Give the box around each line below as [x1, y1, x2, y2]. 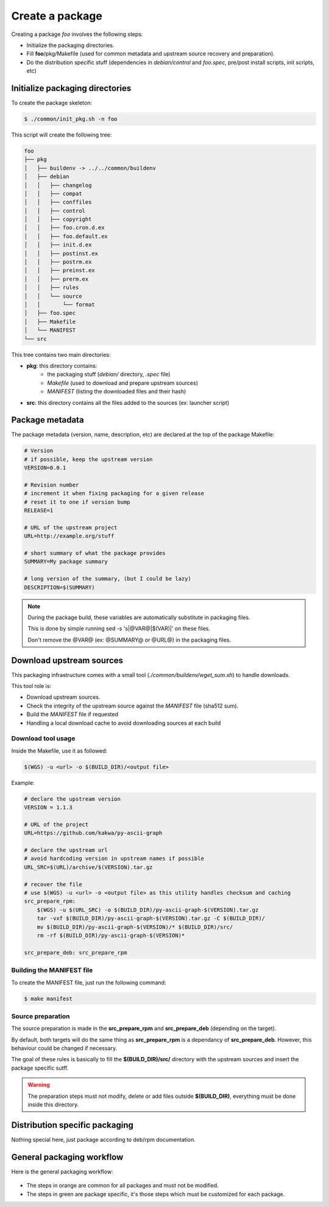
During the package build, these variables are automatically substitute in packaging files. [27, 614, 250, 621]
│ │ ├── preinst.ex [24, 267, 96, 274]
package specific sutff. [11, 1064, 69, 1072]
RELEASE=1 [24, 507, 54, 514]
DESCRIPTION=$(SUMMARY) [24, 584, 96, 591]
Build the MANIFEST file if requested [26, 711, 119, 718]
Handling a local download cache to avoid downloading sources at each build [26, 719, 221, 726]
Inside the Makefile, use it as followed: [11, 747, 108, 754]
